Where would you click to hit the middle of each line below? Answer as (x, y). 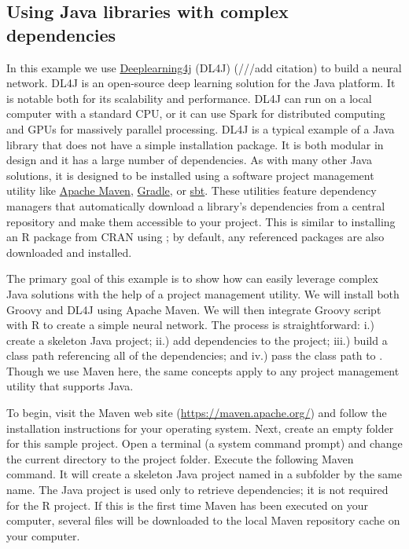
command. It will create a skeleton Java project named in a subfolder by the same (204, 474)
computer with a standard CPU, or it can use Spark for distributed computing (196, 113)
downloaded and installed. (69, 252)
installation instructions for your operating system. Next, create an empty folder (200, 428)
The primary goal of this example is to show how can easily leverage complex (192, 278)
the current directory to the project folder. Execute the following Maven (180, 458)
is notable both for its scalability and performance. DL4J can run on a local (189, 98)
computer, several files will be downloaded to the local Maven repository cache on (203, 520)
